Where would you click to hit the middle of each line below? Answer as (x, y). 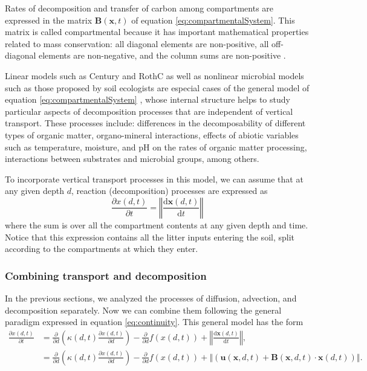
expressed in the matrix (49, 20)
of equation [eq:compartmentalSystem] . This (213, 20)
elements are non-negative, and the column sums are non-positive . (162, 55)
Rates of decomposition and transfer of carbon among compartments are (139, 8)
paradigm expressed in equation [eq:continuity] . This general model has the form (154, 322)
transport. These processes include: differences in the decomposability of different (155, 123)
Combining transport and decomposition (106, 275)
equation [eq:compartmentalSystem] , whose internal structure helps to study (148, 99)
